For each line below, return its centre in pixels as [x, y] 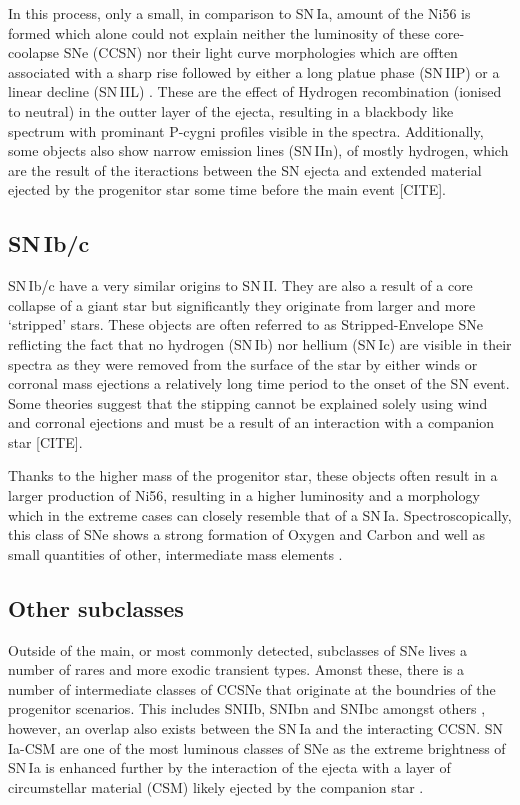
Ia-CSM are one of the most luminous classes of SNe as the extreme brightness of [257, 747]
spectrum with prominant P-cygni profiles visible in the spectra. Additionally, [246, 130]
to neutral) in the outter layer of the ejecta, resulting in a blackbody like [231, 110]
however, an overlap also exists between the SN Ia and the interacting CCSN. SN [255, 728]
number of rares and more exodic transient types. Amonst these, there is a [236, 669]
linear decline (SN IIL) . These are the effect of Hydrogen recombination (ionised [255, 91]
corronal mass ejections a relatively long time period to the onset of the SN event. [259, 383]
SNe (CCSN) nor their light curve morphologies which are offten [260, 52]
